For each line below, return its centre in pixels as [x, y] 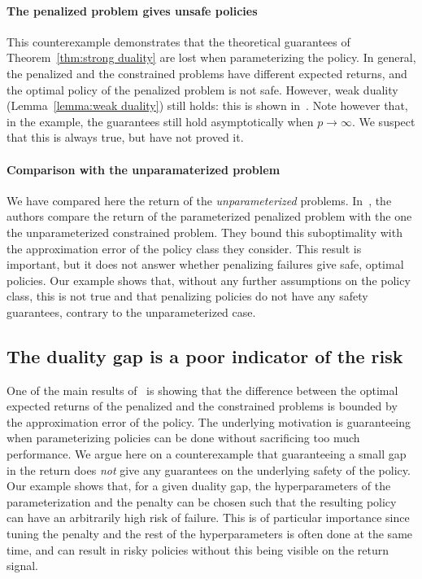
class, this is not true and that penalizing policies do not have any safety [187, 296]
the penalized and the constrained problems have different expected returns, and [207, 73]
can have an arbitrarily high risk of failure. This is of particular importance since [208, 518]
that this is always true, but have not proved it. [125, 137]
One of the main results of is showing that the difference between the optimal [202, 390]
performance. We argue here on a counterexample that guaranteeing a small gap [207, 454]
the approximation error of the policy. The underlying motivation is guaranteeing [209, 421]
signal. [22, 566]
